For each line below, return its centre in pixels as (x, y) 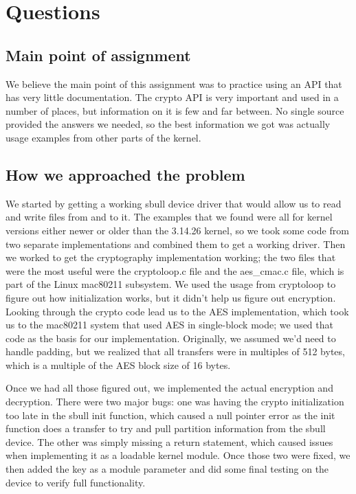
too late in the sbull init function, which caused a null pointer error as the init (170, 415)
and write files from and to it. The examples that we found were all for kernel (169, 217)
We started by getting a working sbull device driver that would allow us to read (174, 203)
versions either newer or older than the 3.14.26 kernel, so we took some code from (177, 230)
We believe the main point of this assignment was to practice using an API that (174, 83)
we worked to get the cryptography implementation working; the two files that (171, 257)
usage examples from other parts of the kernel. (103, 137)
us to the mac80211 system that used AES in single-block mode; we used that (169, 325)
